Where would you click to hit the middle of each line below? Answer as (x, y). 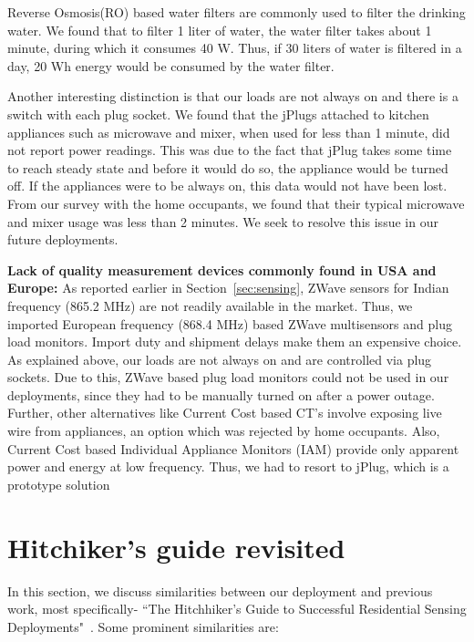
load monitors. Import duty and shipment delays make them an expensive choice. (235, 342)
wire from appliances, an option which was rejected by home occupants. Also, (224, 431)
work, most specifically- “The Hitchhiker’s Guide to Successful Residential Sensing (237, 609)
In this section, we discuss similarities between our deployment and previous (220, 590)
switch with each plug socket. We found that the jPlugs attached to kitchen (218, 114)
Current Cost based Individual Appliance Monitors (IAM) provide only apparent (233, 448)
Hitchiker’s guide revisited (176, 547)
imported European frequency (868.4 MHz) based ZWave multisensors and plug (230, 323)
